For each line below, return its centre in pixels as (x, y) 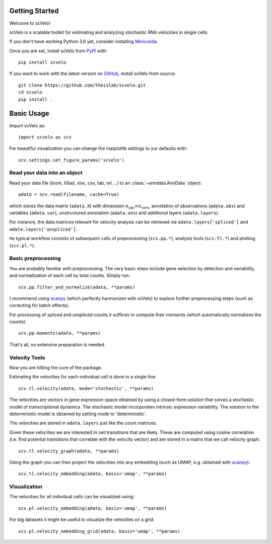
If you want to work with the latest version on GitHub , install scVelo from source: (92, 73)
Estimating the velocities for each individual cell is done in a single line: (83, 377)
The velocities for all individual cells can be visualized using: (72, 497)
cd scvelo (30, 92)
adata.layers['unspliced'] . (43, 229)
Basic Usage (29, 113)
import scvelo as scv (45, 137)
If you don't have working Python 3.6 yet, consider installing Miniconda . (84, 42)
